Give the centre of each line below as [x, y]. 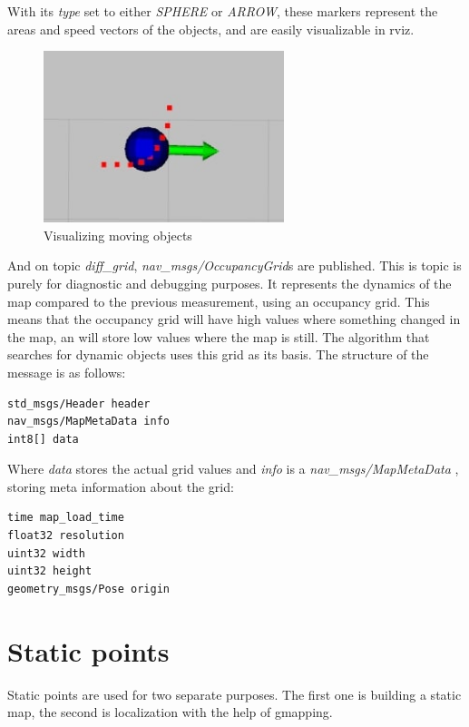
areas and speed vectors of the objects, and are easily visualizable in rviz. [211, 29]
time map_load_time [66, 518]
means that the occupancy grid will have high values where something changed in [234, 319]
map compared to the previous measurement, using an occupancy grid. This [219, 301]
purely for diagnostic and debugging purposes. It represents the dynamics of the [230, 283]
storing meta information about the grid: [121, 486]
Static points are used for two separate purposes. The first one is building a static [234, 694]
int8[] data [43, 439]
